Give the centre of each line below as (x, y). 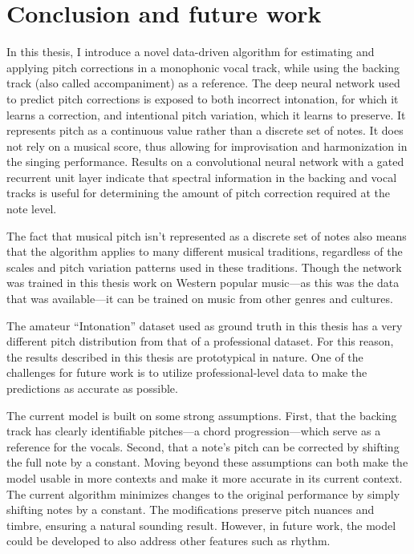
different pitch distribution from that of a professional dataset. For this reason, (200, 341)
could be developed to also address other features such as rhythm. (168, 541)
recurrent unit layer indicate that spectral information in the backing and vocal (202, 177)
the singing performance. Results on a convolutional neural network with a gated (205, 162)
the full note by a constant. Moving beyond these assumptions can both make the (207, 462)
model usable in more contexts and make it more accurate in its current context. (205, 477)
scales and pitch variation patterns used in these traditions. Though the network (204, 267)
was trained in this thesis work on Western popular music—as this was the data (203, 283)
